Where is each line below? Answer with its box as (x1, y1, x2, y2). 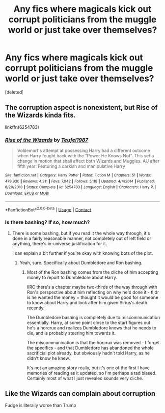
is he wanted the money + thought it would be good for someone (27, 294, 159, 300)
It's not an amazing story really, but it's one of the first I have (27, 365, 150, 371)
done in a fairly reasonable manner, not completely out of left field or (12, 235, 151, 241)
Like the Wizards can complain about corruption (5, 389, 156, 398)
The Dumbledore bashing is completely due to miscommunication (27, 314, 160, 320)
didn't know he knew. (27, 355, 70, 361)
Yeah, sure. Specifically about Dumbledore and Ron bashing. (19, 260, 142, 265)
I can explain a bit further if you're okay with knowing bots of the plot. (12, 250, 153, 256)
